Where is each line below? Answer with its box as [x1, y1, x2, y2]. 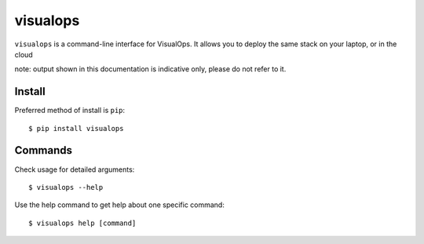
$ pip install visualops [28, 124, 124, 133]
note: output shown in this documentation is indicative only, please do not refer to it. [14, 64, 287, 74]
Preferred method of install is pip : [14, 106, 126, 115]
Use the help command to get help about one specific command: [14, 200, 225, 209]
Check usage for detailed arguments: [14, 165, 135, 174]
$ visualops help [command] [28, 218, 137, 228]
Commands [14, 144, 73, 157]
